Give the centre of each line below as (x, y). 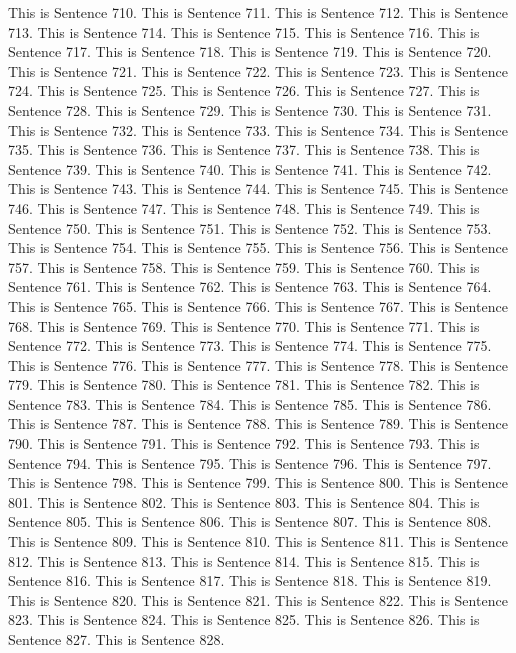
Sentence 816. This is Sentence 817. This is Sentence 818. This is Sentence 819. (250, 580)
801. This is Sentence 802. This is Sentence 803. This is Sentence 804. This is (244, 501)
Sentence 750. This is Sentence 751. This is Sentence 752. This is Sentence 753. (250, 227)
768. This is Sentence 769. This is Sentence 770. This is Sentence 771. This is (244, 325)
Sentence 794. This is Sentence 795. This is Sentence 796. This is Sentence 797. (250, 462)
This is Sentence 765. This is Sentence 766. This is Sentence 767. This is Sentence (258, 305)
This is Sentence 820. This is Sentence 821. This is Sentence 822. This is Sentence (258, 599)
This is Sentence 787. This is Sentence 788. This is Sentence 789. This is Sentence (258, 423)
